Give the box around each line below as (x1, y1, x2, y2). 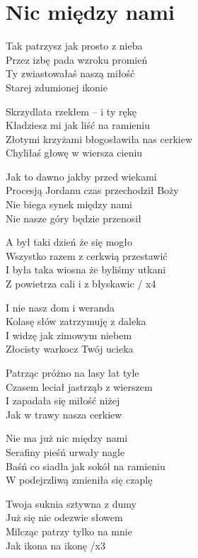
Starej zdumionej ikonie (6, 79, 107, 94)
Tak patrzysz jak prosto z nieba (6, 38, 143, 53)
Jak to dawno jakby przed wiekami (6, 169, 157, 183)
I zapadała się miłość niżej (6, 393, 120, 408)
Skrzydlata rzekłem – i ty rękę (6, 103, 136, 118)
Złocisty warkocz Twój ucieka (6, 341, 134, 356)
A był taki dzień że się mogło (6, 234, 133, 249)
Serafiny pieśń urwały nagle (6, 444, 125, 459)
